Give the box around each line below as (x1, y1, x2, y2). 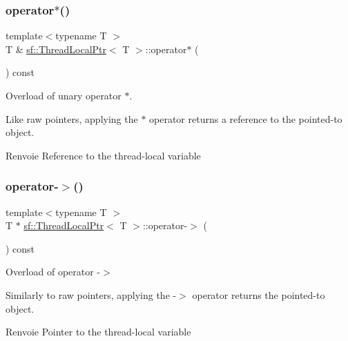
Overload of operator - (6, 264, 101, 279)
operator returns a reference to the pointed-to (149, 111, 342, 126)
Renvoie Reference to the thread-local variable (6, 148, 201, 162)
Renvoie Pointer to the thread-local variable (6, 324, 191, 339)
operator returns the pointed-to (192, 287, 325, 302)
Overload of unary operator (6, 88, 122, 102)
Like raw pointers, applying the (6, 111, 138, 126)
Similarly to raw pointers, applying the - (6, 287, 177, 302)
